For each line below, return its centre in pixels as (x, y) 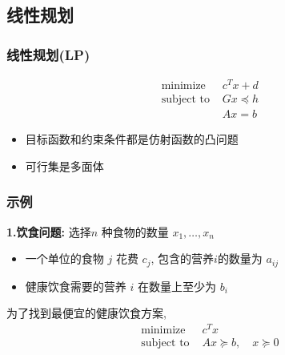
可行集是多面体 (64, 165)
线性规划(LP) (48, 54)
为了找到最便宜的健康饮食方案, (86, 313)
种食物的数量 (135, 231)
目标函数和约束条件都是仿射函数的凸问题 (132, 139)
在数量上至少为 (177, 286)
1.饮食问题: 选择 (49, 231)
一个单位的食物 (64, 258)
